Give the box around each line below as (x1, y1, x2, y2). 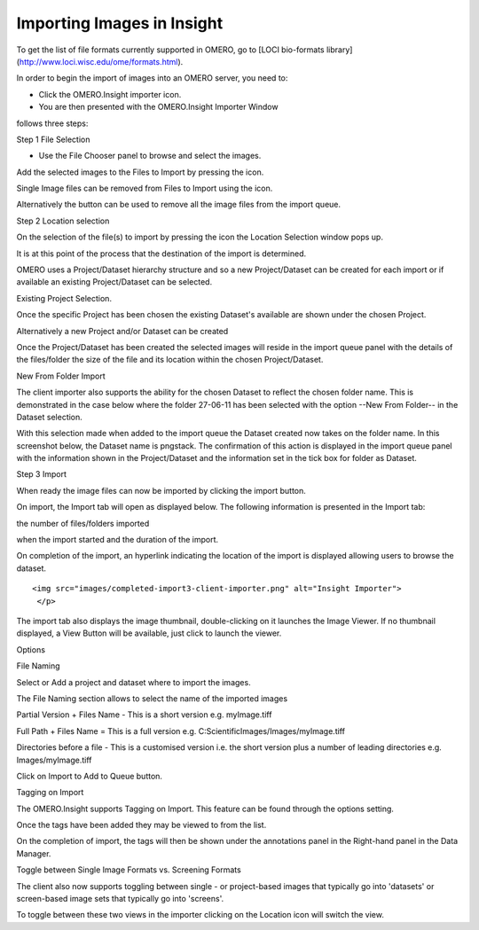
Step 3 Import (16, 469, 67, 480)
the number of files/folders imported (16, 518, 150, 528)
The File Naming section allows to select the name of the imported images (16, 692, 288, 704)
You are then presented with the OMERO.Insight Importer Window (38, 102, 279, 113)
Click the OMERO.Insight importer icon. (38, 89, 182, 99)
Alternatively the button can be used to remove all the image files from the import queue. (16, 199, 342, 210)
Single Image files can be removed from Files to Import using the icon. (16, 183, 273, 194)
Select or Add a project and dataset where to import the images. (16, 676, 252, 687)
